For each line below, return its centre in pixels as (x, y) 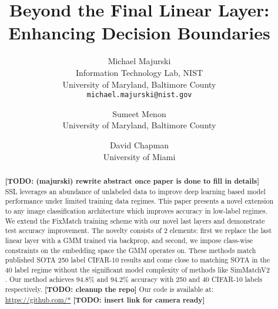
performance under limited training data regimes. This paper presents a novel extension (139, 201)
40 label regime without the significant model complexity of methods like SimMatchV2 (137, 269)
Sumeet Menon (139, 113)
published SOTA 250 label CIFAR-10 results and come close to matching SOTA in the (137, 260)
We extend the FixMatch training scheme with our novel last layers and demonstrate (135, 220)
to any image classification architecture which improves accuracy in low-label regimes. (136, 210)
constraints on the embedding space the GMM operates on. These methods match (130, 250)
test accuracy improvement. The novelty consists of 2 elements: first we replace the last (138, 230)
